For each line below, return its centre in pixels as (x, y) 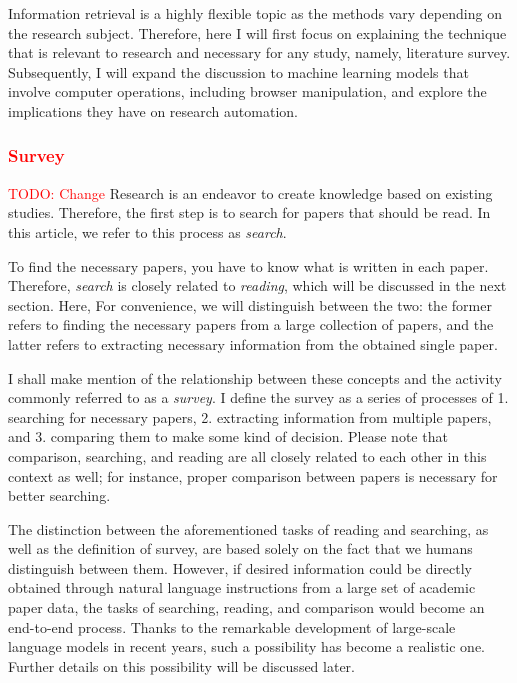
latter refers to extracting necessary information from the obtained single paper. (253, 343)
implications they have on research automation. (153, 110)
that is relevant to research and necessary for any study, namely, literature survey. (259, 52)
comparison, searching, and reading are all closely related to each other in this (247, 455)
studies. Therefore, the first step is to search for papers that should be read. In (249, 212)
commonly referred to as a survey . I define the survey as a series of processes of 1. (258, 397)
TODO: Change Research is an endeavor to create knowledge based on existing (250, 192)
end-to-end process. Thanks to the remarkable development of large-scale (232, 626)
